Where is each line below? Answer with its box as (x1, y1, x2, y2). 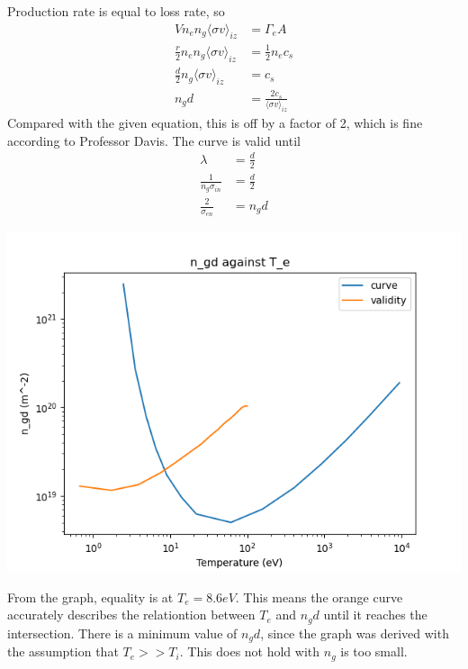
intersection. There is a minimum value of (7, 623, 238, 642)
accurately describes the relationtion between (7, 605, 256, 624)
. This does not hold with (179, 642, 320, 661)
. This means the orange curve (235, 587, 403, 606)
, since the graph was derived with (260, 623, 449, 642)
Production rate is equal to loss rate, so (7, 2, 225, 20)
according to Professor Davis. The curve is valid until (7, 131, 301, 149)
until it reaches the (323, 605, 427, 624)
